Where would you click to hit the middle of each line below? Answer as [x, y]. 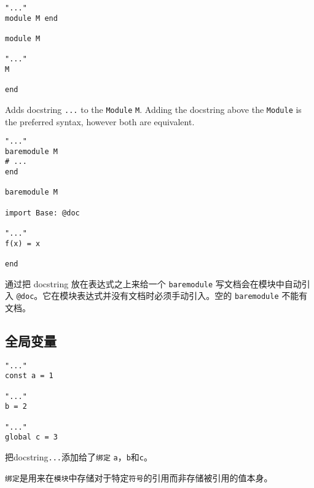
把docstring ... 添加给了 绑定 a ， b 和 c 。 [79, 457]
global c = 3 [31, 437]
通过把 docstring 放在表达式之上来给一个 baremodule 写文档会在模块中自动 [153, 283]
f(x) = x [23, 243]
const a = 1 [29, 376]
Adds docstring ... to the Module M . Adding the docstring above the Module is [153, 109]
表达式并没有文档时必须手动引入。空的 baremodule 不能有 [192, 296]
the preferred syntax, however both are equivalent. [100, 121]
